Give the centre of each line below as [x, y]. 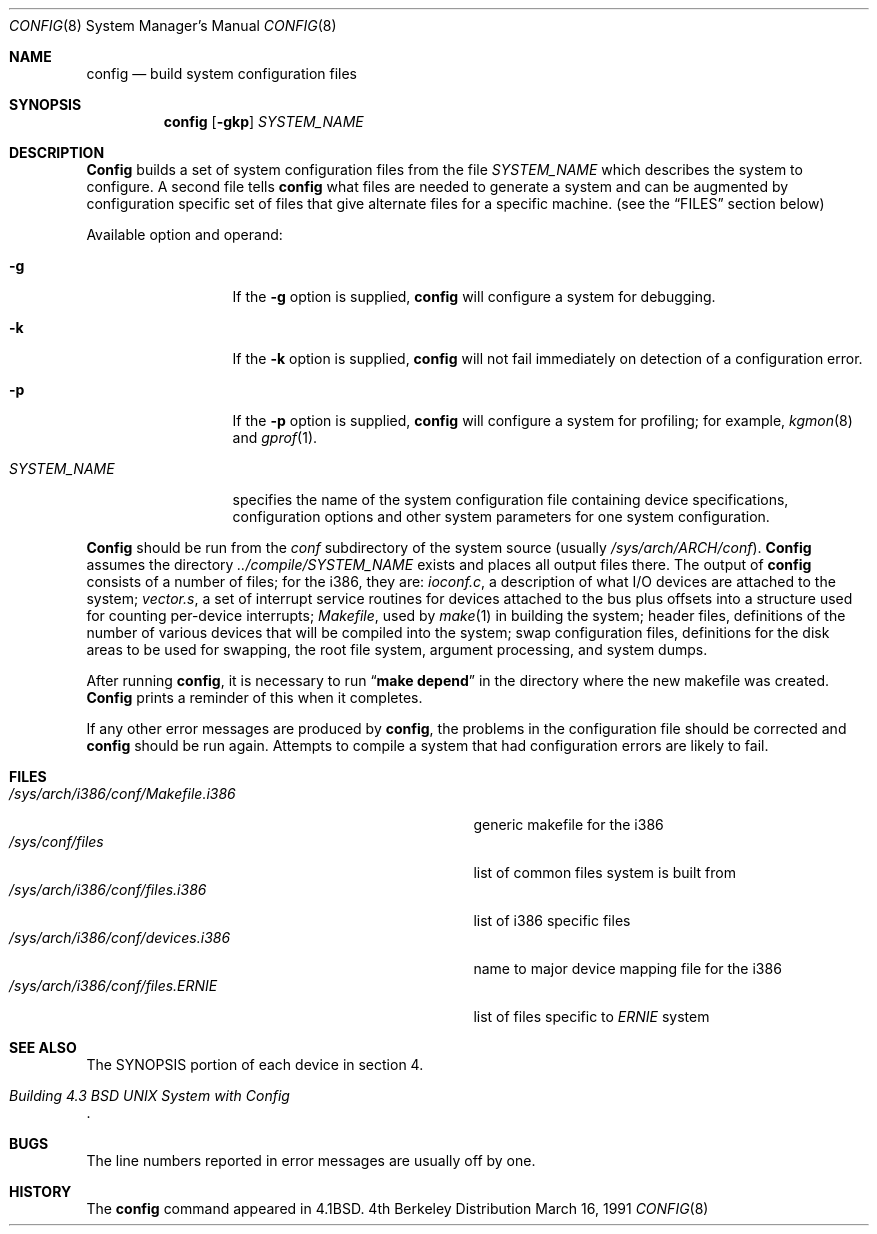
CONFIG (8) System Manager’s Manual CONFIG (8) [173, 25]
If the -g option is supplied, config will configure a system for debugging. [474, 296]
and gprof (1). [275, 437]
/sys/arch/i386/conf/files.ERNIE [113, 985]
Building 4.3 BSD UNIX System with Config [149, 1095]
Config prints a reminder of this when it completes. [254, 697]
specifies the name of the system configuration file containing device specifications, [510, 499]
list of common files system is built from [604, 872]
